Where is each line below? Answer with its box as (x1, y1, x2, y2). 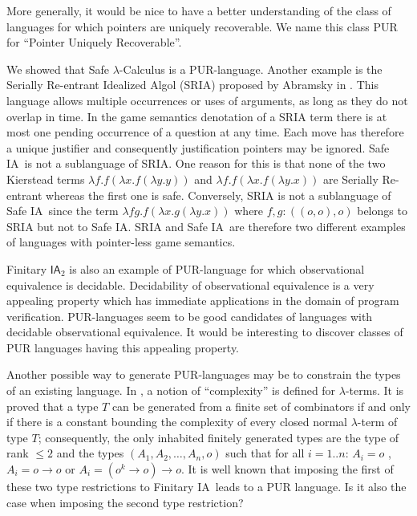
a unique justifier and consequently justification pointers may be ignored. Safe (6, 139, 390, 156)
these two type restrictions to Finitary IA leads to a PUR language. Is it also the (6, 478, 407, 495)
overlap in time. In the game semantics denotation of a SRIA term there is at (6, 108, 387, 124)
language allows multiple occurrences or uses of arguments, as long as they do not (6, 91, 408, 108)
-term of (357, 413, 398, 430)
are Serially (322, 170, 379, 187)
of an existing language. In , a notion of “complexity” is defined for (6, 382, 336, 399)
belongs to (357, 202, 407, 219)
